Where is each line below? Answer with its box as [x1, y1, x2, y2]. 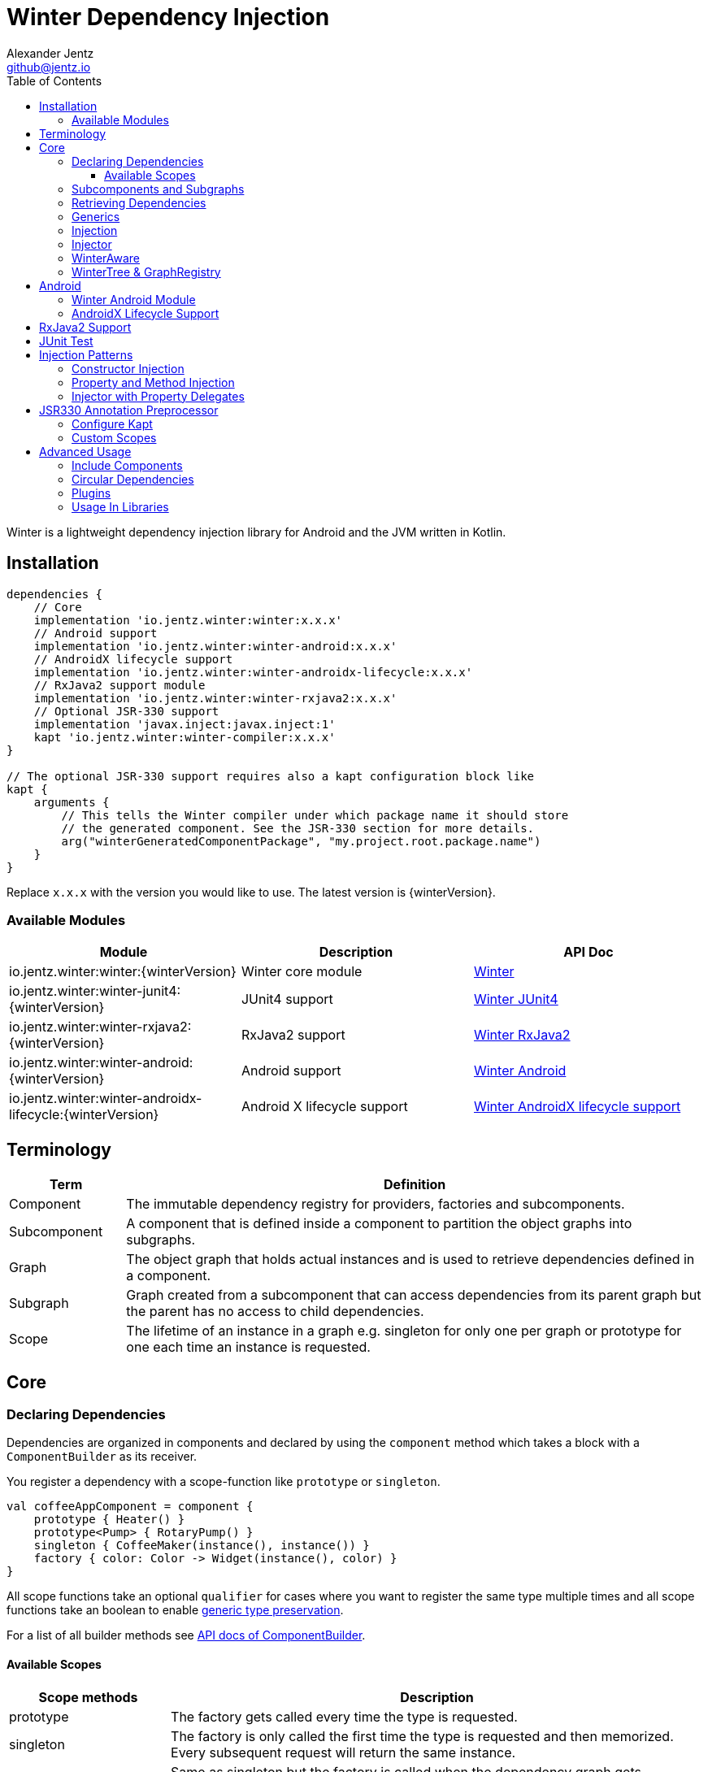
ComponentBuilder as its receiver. [7, 1449, 198, 1464]
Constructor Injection [72, 361, 185, 376]
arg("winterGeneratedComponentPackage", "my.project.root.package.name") [61, 834, 541, 848]
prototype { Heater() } [33, 1513, 185, 1527]
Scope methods [38, 1688, 138, 1705]
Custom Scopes [72, 430, 157, 445]
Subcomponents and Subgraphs [72, 181, 245, 196]
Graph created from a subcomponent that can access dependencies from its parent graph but [126, 1287, 701, 1304]
